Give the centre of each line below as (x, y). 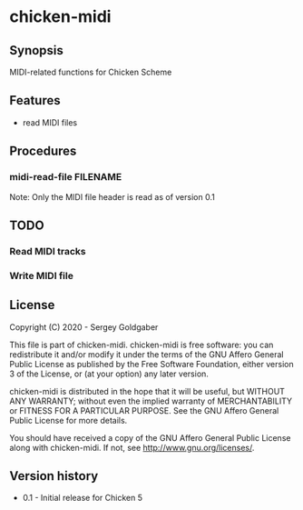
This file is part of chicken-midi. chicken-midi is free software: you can (142, 345)
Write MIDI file (42, 275)
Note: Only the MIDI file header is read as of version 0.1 (112, 196)
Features (35, 100)
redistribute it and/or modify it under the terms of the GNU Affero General (147, 354)
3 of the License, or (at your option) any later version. (109, 374)
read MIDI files (50, 122)
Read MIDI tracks (48, 251)
